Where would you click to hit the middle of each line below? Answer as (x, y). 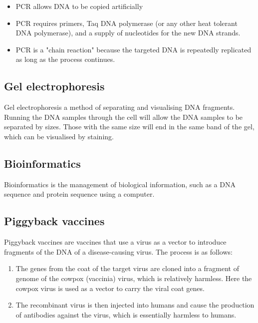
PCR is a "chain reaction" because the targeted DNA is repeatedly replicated (133, 49)
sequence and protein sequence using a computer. (79, 194)
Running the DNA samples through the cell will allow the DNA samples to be (124, 117)
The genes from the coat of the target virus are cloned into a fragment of (127, 268)
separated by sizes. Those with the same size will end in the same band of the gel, (129, 127)
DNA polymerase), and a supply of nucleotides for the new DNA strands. (128, 33)
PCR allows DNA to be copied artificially (79, 6)
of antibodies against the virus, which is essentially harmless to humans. (126, 314)
